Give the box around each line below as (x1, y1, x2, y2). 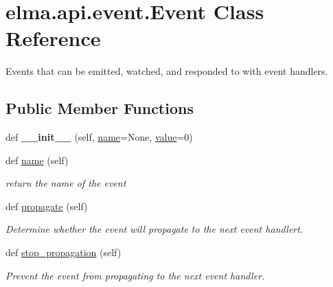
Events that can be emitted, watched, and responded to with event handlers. (5, 64, 328, 78)
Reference (5, 24, 101, 52)
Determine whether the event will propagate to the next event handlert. (5, 222, 303, 236)
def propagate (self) (5, 198, 88, 213)
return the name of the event (5, 176, 126, 190)
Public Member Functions (5, 97, 194, 119)
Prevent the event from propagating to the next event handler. (5, 268, 265, 282)
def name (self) (5, 152, 69, 167)
